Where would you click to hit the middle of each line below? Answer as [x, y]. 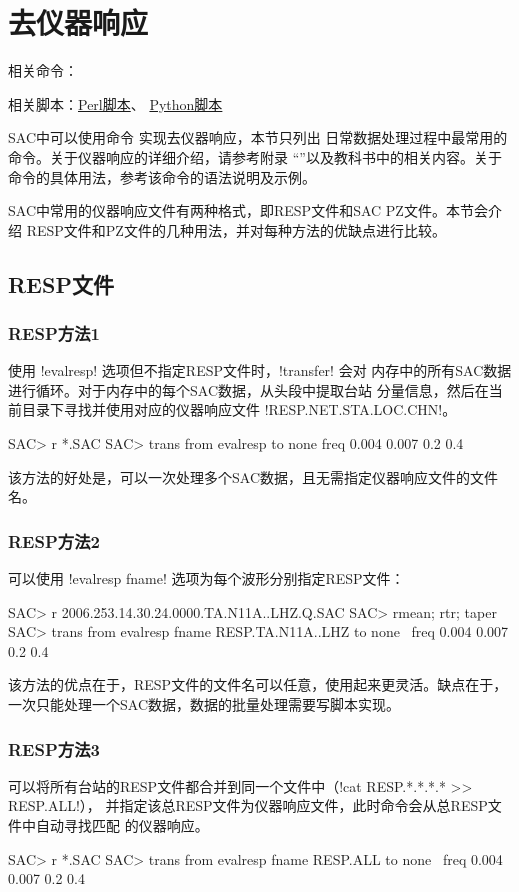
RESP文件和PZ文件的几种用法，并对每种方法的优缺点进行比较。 [236, 229]
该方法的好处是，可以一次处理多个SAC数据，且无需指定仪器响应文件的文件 [253, 476]
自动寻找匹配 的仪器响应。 [122, 825]
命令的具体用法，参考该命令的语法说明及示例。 [162, 176]
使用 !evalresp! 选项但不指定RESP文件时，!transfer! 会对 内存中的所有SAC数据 [260, 370]
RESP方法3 [54, 748]
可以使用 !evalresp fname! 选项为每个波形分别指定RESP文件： [206, 578]
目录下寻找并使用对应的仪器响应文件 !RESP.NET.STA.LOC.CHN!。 [239, 409]
